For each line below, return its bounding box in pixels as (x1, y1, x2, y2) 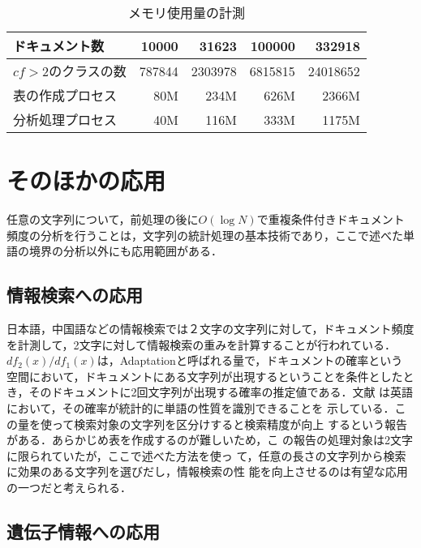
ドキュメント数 (13, 36, 105, 55)
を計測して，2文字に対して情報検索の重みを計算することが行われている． (6, 336, 397, 353)
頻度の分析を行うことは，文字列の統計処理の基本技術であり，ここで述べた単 (6, 226, 415, 243)
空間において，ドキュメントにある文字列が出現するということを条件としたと (6, 367, 415, 384)
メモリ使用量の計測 (127, 3, 245, 22)
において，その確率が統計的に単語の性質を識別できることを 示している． (6, 400, 395, 417)
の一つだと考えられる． (6, 479, 131, 496)
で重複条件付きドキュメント (256, 211, 405, 228)
